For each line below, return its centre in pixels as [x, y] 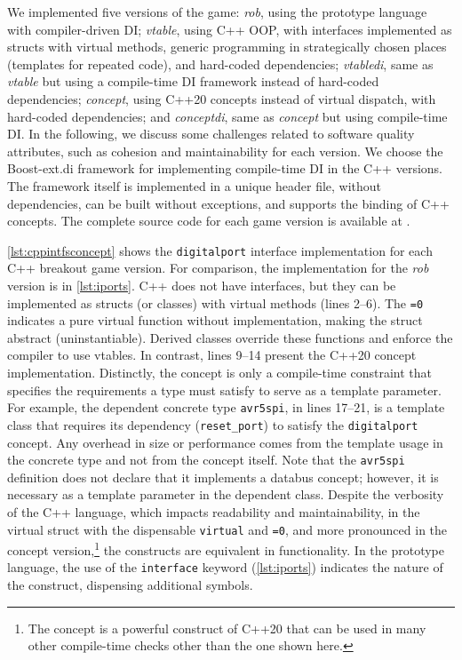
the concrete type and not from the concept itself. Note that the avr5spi [206, 460]
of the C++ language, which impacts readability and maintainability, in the [214, 511]
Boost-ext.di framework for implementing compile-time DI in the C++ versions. [225, 168]
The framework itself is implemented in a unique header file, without [195, 185]
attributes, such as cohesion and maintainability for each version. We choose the [225, 151]
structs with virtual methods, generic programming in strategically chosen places [227, 47]
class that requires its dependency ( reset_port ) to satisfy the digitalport [213, 424]
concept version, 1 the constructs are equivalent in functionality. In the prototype [226, 549]
